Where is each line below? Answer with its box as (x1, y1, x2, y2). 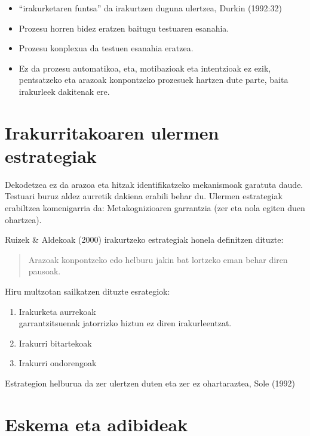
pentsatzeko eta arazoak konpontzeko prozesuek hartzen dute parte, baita (19, 73, 288, 86)
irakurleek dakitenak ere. (19, 85, 110, 97)
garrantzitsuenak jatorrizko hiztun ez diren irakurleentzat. (19, 317, 232, 329)
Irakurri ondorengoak (19, 357, 97, 369)
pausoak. (28, 265, 61, 277)
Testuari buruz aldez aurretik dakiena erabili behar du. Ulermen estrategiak (5, 190, 283, 202)
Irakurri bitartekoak (19, 336, 92, 349)
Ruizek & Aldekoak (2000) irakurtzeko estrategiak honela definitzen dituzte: (5, 233, 284, 246)
